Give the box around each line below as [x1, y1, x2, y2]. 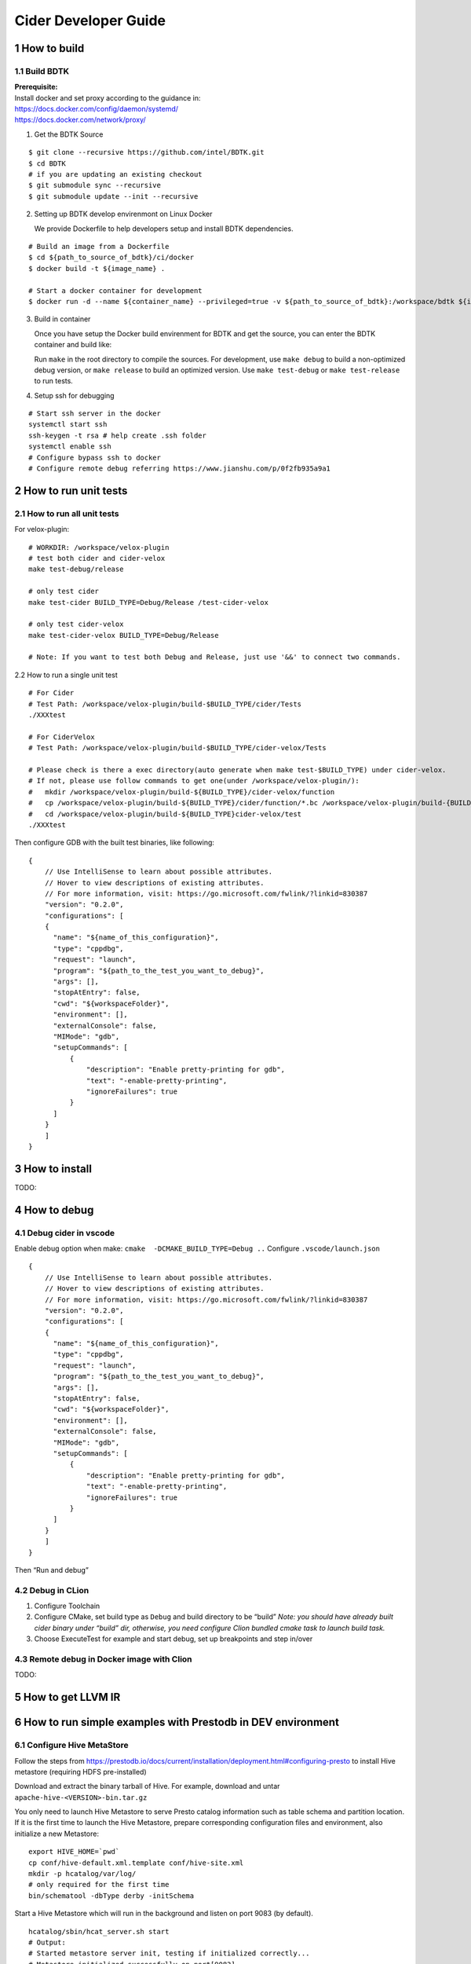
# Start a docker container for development [28, 286, 203, 295]
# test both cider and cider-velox [28, 554, 166, 562]
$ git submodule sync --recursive [28, 181, 161, 190]
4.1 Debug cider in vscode [14, 1227, 115, 1238]
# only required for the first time [28, 1880, 170, 1889]
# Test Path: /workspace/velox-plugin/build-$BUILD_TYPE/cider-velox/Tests [28, 743, 327, 753]
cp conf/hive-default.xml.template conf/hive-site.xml [28, 1858, 244, 1867]
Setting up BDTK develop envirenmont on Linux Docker [34, 209, 213, 219]
